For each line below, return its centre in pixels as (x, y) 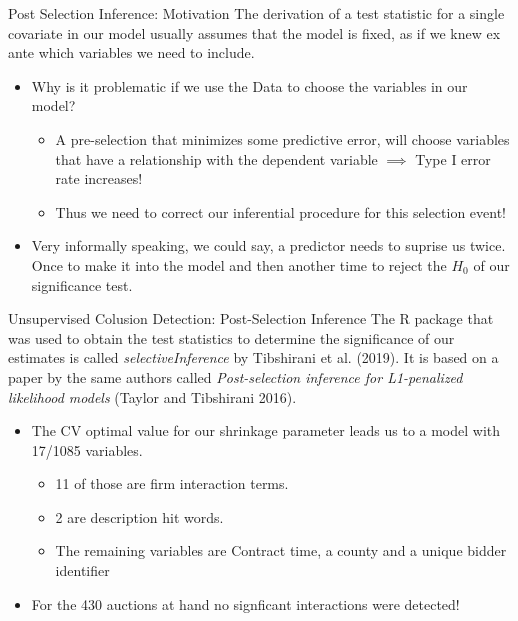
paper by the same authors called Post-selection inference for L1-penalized (235, 376)
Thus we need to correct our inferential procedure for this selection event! (281, 211)
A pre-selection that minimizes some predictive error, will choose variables (282, 138)
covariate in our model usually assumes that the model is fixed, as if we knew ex (254, 32)
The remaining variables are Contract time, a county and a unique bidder (281, 550)
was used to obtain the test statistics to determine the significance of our (231, 337)
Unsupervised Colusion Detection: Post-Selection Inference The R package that (251, 318)
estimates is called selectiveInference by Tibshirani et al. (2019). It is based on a (253, 357)
